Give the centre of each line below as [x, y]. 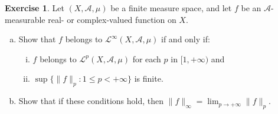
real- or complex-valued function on [112, 19]
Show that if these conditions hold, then [91, 101]
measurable [25, 19]
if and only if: [186, 39]
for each [147, 58]
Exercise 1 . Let [35, 8]
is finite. [149, 78]
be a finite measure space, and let [171, 8]
